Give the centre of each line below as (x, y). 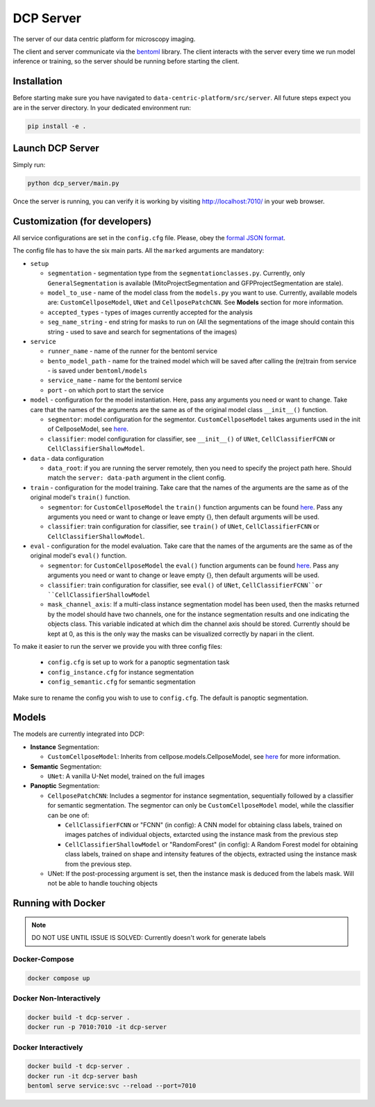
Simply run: (29, 165)
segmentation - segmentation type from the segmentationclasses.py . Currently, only (176, 273)
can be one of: (68, 815)
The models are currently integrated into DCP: (79, 734)
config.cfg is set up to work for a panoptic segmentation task (139, 662)
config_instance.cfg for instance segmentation (121, 672)
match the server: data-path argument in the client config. (137, 478)
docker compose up (59, 978)
